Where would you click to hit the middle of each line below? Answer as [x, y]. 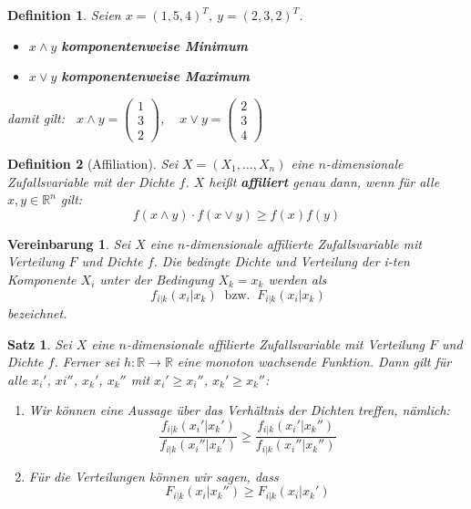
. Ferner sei [87, 362]
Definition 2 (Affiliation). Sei [93, 163]
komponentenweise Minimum [154, 45]
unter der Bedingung [157, 279]
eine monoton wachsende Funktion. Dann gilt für [314, 362]
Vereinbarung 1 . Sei [69, 243]
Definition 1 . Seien [64, 15]
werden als [297, 279]
